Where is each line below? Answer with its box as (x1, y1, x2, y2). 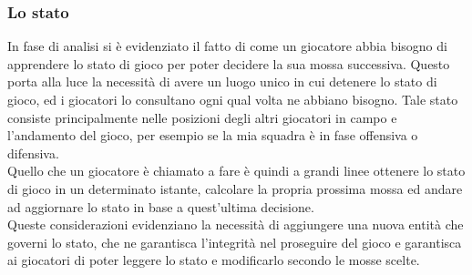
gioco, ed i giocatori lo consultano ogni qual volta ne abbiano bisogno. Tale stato (7, 90, 458, 108)
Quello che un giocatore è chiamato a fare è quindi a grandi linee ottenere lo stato (7, 161, 466, 180)
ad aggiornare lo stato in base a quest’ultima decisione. (7, 197, 314, 216)
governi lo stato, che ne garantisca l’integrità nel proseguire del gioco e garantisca (7, 232, 462, 251)
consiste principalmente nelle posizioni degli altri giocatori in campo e (7, 107, 397, 127)
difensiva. (7, 143, 59, 162)
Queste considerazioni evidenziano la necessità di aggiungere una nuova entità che (7, 215, 464, 234)
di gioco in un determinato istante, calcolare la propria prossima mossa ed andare (7, 178, 463, 198)
